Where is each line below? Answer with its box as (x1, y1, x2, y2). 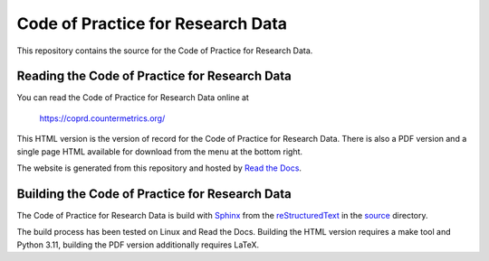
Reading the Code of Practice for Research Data (16, 69, 292, 84)
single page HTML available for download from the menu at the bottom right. (16, 145, 303, 157)
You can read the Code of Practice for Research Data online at (16, 92, 249, 103)
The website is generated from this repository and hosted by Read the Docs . (16, 163, 302, 173)
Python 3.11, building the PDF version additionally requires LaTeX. (16, 239, 260, 250)
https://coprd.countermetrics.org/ (39, 113, 166, 124)
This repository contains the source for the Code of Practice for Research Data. (16, 45, 313, 56)
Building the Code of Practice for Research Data (16, 186, 292, 201)
